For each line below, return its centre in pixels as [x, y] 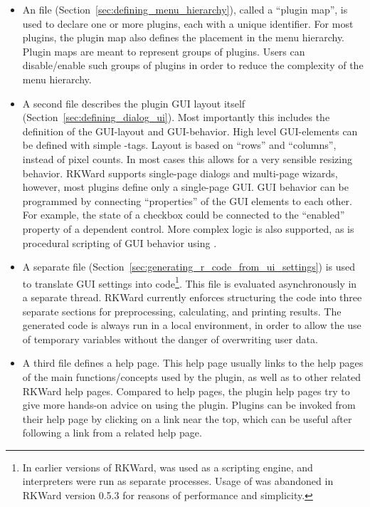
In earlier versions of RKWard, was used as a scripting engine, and [168, 467]
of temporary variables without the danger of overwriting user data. [170, 339]
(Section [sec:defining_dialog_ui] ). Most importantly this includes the [176, 117]
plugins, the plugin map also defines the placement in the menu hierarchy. [184, 37]
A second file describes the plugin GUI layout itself [134, 103]
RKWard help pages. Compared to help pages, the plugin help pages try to [186, 391]
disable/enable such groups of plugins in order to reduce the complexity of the [193, 65]
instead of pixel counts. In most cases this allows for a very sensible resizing [187, 158]
